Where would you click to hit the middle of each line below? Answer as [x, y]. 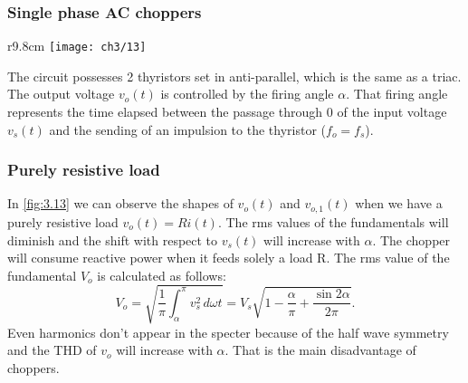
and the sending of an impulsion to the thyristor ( [187, 129]
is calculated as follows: [162, 275]
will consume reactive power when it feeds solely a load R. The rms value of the [229, 258]
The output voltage [61, 94]
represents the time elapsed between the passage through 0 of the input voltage [227, 112]
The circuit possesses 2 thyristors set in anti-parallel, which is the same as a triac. [234, 76]
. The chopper [411, 239]
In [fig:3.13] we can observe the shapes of [120, 203]
